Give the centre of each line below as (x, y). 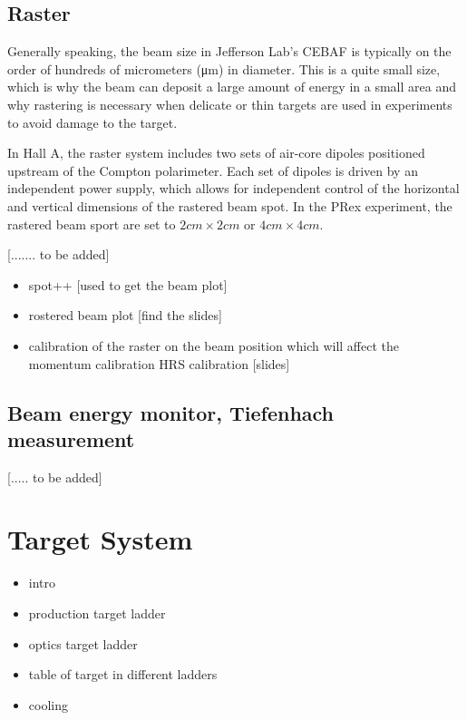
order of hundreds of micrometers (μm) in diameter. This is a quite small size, (224, 68)
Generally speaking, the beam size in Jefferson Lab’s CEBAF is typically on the (229, 51)
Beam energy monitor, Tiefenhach (171, 412)
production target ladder (97, 613)
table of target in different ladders (123, 674)
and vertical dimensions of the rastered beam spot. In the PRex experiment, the (230, 205)
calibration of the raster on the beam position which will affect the (214, 345)
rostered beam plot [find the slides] (125, 315)
